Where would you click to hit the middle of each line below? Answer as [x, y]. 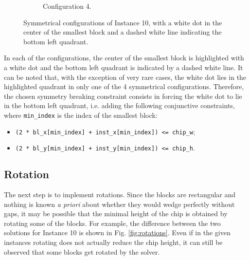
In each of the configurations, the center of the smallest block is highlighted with [124, 58]
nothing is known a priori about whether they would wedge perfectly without [119, 204]
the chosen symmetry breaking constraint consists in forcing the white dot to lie [123, 96]
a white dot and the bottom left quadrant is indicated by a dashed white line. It [124, 67]
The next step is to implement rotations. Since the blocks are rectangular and [120, 195]
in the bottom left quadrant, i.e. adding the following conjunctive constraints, [119, 105]
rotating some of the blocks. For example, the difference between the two [112, 223]
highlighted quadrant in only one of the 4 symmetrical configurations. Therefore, [124, 86]
